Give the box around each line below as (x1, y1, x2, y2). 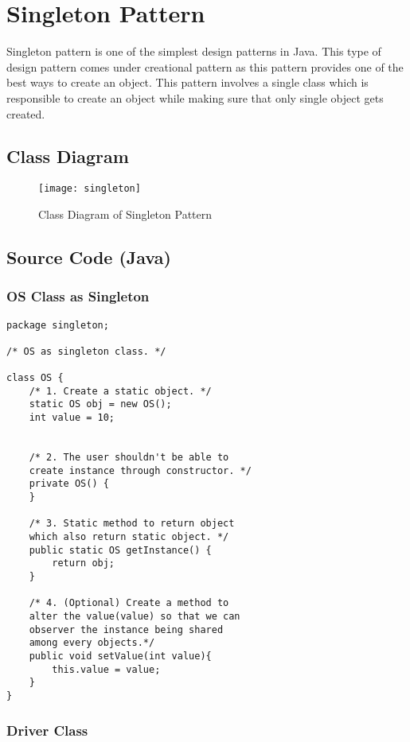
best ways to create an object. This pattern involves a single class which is (6, 74, 369, 91)
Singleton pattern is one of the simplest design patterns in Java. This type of (6, 43, 381, 60)
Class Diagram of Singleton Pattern (38, 205, 213, 222)
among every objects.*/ (29, 637, 155, 649)
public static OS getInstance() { (29, 544, 212, 556)
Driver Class (6, 720, 88, 740)
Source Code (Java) (6, 244, 171, 269)
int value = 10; (29, 412, 115, 424)
